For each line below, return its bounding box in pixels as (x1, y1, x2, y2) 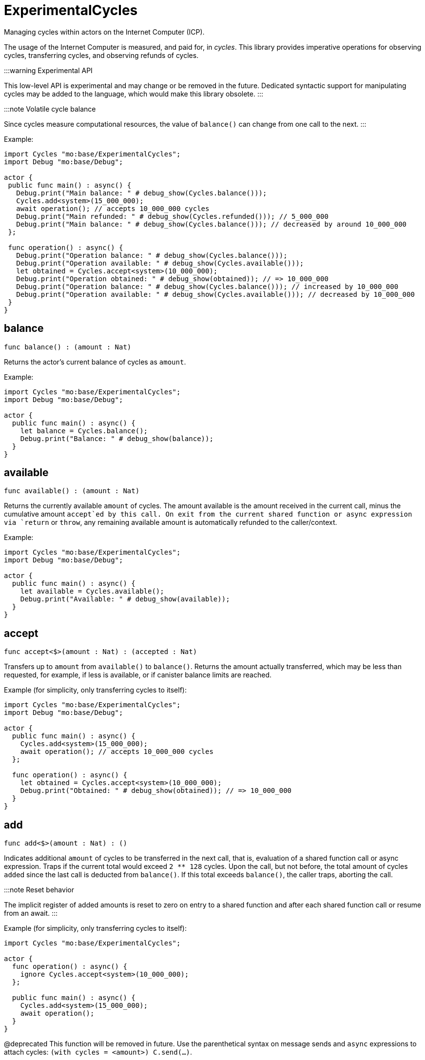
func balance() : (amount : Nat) (4, 343, 132, 351)
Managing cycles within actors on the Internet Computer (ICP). (4, 27, 205, 36)
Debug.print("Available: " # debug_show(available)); (20, 595, 230, 603)
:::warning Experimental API (4, 66, 93, 75)
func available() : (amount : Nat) (4, 487, 140, 495)
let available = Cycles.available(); (20, 587, 164, 596)
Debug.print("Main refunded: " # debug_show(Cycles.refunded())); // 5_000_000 (16, 212, 328, 220)
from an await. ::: (4, 909, 58, 918)
